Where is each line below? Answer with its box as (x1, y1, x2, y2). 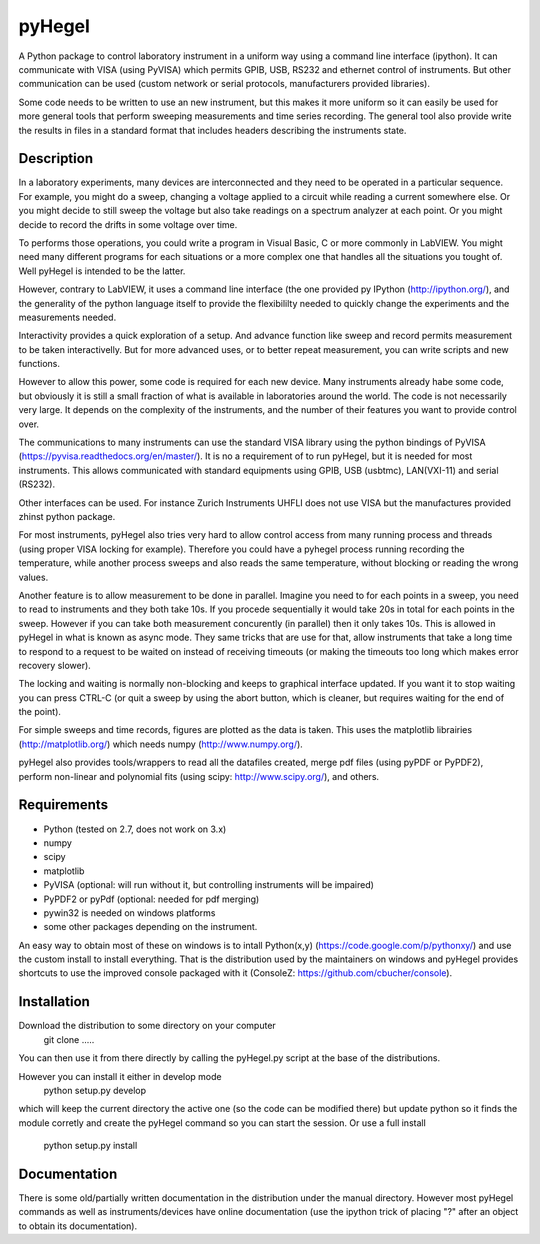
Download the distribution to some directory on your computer (18, 1020, 277, 1032)
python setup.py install (43, 1140, 138, 1152)
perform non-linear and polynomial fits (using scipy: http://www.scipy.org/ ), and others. (18, 770, 380, 782)
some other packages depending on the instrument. (43, 921, 258, 933)
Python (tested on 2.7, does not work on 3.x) (43, 823, 227, 835)
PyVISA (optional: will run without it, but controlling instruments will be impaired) (43, 879, 375, 891)
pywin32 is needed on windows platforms (43, 906, 216, 919)
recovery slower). (18, 659, 92, 671)
